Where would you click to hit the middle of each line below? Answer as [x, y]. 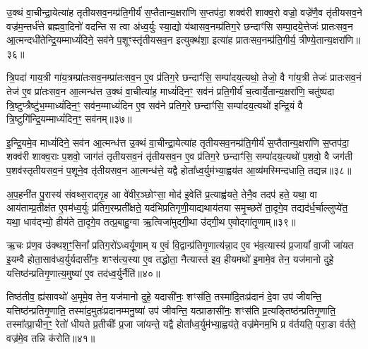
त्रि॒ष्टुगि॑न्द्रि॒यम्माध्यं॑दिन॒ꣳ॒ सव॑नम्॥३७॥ [69, 119]
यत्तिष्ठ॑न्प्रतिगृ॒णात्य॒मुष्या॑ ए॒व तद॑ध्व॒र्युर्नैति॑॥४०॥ [83, 273]
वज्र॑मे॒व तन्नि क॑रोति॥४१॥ [51, 337]
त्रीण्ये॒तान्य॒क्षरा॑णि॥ [329, 40]
